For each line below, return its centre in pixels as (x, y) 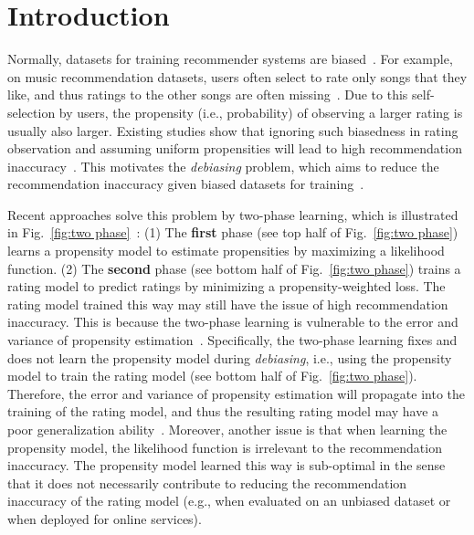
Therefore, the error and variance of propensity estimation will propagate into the (236, 393)
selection (32, 112)
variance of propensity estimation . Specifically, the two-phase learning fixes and (232, 340)
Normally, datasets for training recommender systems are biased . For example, (230, 59)
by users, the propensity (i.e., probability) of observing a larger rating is (261, 112)
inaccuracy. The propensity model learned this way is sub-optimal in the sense (226, 465)
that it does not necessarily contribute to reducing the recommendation (207, 483)
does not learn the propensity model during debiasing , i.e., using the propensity (230, 357)
